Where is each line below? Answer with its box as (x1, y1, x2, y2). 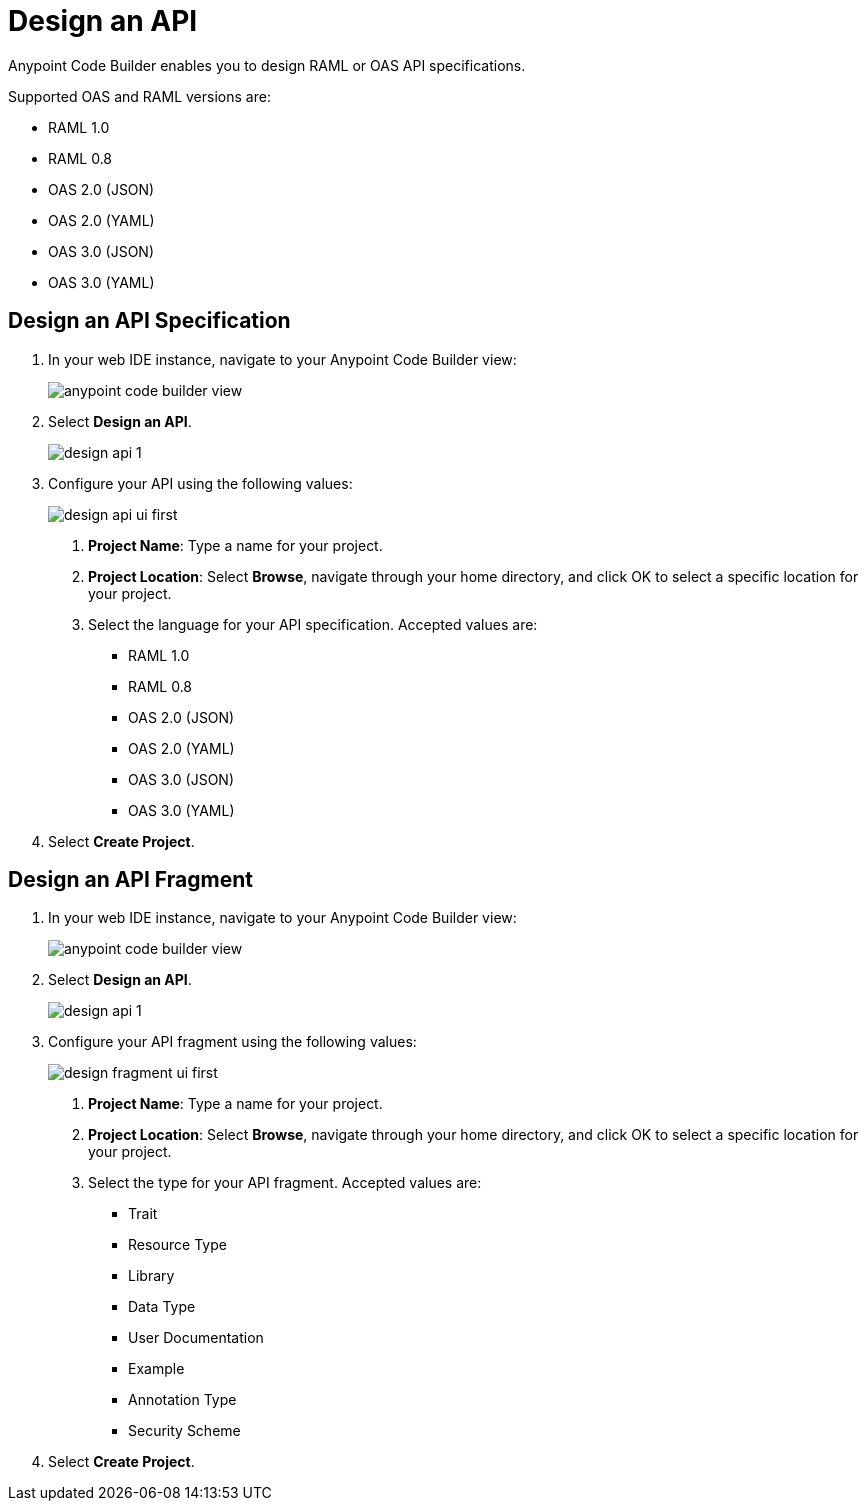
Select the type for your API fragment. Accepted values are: (88, 1174, 482, 1192)
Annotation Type (128, 1391, 237, 1409)
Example (128, 1360, 185, 1378)
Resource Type (128, 1236, 227, 1254)
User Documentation (128, 1329, 264, 1347)
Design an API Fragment (8, 867, 253, 893)
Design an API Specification (8, 308, 291, 334)
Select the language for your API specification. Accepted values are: (88, 615, 538, 633)
